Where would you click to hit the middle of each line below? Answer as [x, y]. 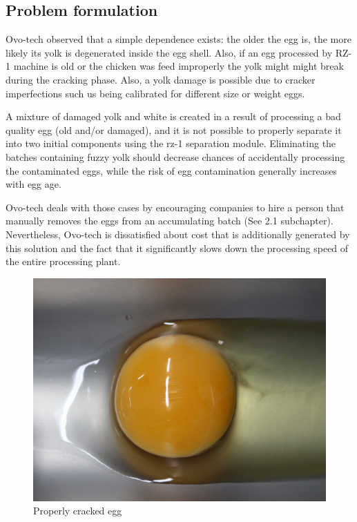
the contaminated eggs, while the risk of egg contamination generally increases [171, 170]
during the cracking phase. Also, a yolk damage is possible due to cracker [161, 79]
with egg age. [33, 184]
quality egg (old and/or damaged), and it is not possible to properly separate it [174, 129]
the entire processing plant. [63, 261]
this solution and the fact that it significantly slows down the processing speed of [177, 248]
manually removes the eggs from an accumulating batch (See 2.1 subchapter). [170, 221]
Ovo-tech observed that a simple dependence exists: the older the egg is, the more [178, 39]
